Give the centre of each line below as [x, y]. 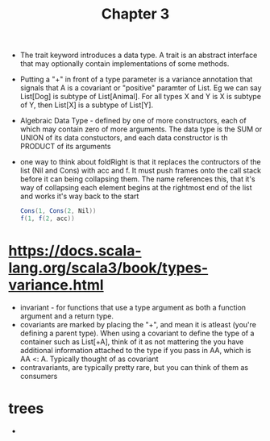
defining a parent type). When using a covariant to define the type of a [137, 333]
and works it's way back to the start [79, 196]
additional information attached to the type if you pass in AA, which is [135, 350]
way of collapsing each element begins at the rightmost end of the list [136, 188]
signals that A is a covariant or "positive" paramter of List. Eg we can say [141, 88]
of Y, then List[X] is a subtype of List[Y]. [87, 105]
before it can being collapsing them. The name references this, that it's [137, 179]
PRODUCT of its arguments [65, 147]
